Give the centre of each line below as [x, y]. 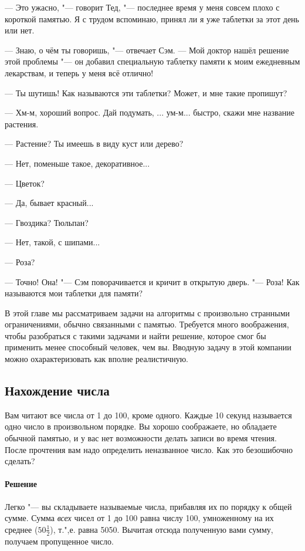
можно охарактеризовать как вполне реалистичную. [97, 359]
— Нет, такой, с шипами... [52, 242]
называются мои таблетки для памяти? [74, 293]
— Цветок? [25, 183]
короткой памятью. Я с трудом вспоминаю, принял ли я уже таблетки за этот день [152, 18]
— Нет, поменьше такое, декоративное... [77, 163]
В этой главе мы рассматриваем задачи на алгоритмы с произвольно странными [148, 312]
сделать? [20, 461]
